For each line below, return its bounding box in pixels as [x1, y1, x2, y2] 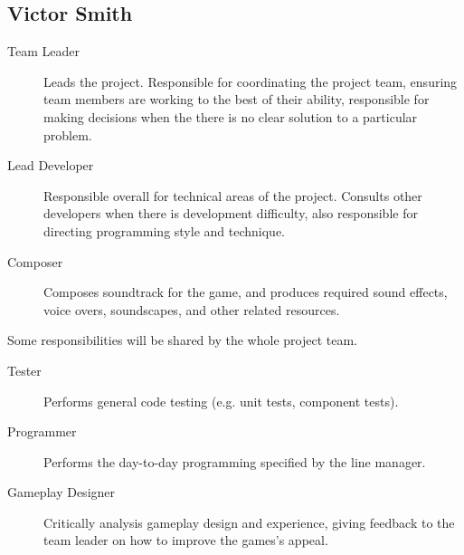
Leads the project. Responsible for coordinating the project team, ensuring [43, 72, 458, 91]
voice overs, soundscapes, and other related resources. [43, 300, 340, 319]
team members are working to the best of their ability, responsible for [43, 90, 430, 109]
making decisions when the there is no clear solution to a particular [43, 107, 418, 126]
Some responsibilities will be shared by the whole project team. [7, 330, 357, 349]
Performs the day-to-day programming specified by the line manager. [43, 452, 426, 471]
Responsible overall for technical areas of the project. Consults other [43, 186, 422, 205]
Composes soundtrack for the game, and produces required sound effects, [43, 282, 448, 301]
